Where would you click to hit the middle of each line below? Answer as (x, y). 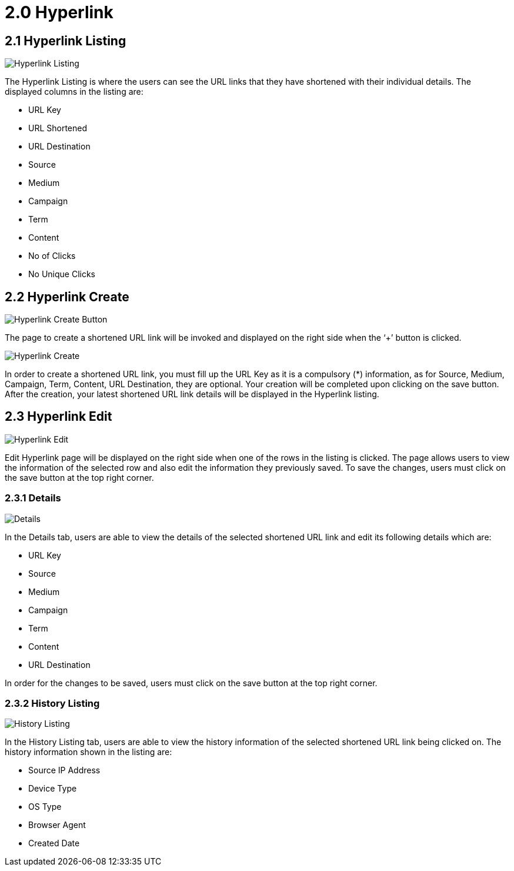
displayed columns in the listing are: (74, 92)
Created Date (54, 843)
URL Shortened (58, 128)
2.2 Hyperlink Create (67, 297)
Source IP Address (64, 770)
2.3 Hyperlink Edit (59, 417)
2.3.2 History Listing (52, 703)
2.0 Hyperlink (59, 12)
